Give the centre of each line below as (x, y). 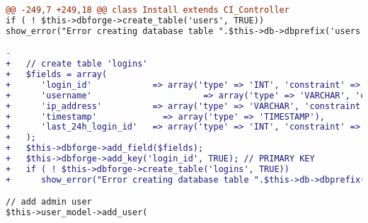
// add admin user (49, 202)
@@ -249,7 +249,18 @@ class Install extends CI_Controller (148, 10)
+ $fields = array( (57, 75)
